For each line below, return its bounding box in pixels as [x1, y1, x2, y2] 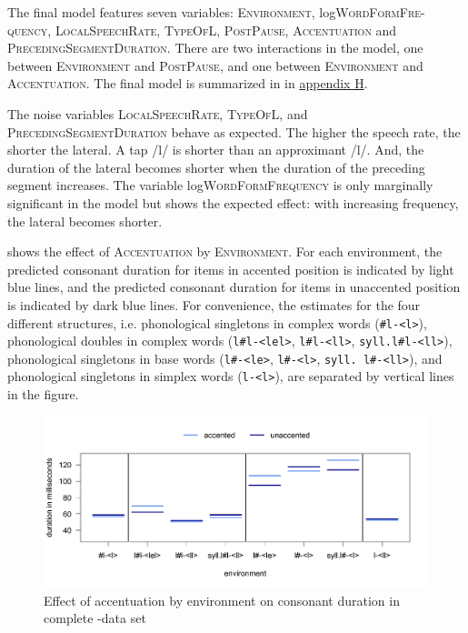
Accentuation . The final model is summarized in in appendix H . [7, 74, 368, 93]
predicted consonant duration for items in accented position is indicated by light [7, 259, 454, 278]
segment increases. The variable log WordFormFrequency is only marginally [7, 176, 433, 195]
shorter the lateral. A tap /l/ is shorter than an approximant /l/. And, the [7, 140, 424, 159]
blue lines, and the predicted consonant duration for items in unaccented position [7, 277, 461, 296]
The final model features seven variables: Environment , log [7, 3, 336, 21]
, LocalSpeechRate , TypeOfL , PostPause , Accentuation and [47, 20, 397, 39]
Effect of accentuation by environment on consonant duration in [44, 590, 400, 609]
